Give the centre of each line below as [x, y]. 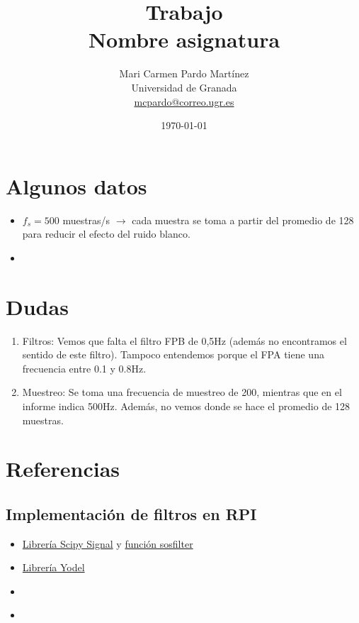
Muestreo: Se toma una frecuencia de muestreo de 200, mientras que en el [182, 392]
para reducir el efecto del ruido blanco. [106, 234]
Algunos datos [76, 186]
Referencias [63, 469]
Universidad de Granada [184, 87]
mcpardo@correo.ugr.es [184, 101]
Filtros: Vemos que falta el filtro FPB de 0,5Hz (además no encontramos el [184, 340]
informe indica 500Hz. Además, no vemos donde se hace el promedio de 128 [186, 406]
